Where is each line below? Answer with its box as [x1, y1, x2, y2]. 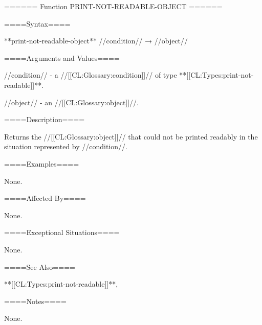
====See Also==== [4, 261, 75, 272]
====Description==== [4, 114, 85, 125]
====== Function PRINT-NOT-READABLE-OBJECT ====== [4, 1, 223, 11]
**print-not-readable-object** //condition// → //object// [4, 35, 188, 46]
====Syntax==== [4, 18, 71, 29]
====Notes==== [4, 295, 67, 306]
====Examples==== [4, 158, 79, 169]
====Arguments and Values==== [4, 52, 120, 63]
